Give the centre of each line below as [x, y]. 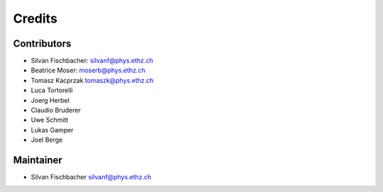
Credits [35, 18]
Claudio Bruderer [56, 111]
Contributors [42, 44]
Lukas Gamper [52, 130]
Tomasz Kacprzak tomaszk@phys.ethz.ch [92, 80]
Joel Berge [47, 140]
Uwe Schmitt [50, 120]
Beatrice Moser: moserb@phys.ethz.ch [88, 70]
